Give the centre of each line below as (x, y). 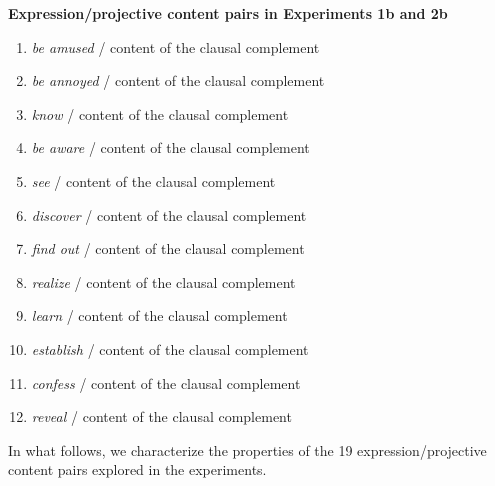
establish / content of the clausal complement (170, 348)
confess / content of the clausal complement (166, 382)
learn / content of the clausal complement (159, 315)
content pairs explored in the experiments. (137, 469)
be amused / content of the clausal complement (175, 46)
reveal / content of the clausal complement (161, 416)
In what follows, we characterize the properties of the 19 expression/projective (247, 449)
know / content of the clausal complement (160, 113)
